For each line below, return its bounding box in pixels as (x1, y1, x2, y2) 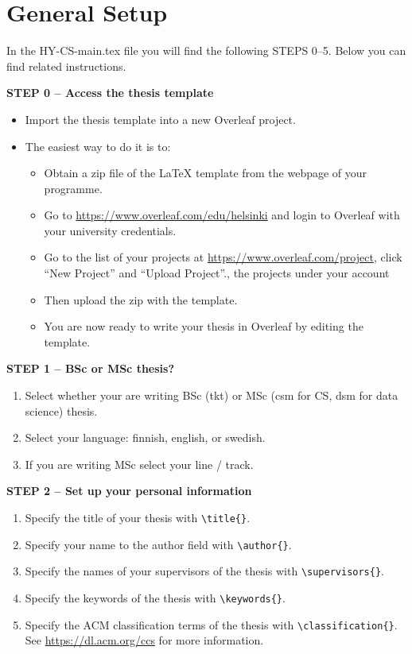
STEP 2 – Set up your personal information (6, 482, 252, 499)
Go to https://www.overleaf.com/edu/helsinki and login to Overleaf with (44, 207, 400, 223)
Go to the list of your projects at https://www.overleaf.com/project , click (44, 249, 402, 265)
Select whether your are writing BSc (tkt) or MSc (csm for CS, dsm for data (25, 387, 398, 404)
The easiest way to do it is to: (25, 137, 171, 154)
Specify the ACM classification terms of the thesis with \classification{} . (25, 616, 398, 633)
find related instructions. (6, 57, 126, 74)
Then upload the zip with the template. (44, 291, 238, 308)
